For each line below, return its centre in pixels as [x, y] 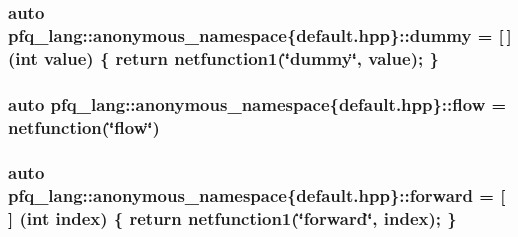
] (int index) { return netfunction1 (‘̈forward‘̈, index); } [232, 218]
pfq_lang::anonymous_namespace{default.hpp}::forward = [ [257, 195]
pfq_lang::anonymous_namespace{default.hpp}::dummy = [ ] [260, 34]
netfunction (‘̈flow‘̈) [84, 126]
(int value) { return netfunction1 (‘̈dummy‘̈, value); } [223, 57]
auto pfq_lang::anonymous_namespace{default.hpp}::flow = [257, 103]
